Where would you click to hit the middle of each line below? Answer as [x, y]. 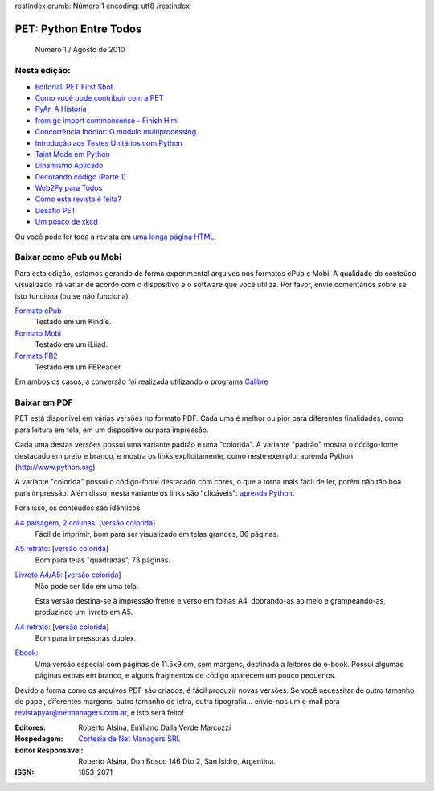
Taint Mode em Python [72, 154]
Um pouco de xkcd [66, 222]
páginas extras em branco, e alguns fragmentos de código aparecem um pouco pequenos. [186, 675]
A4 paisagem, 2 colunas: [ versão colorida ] [85, 522]
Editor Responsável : [49, 750]
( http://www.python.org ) [55, 467]
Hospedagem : [39, 739]
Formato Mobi [38, 333]
